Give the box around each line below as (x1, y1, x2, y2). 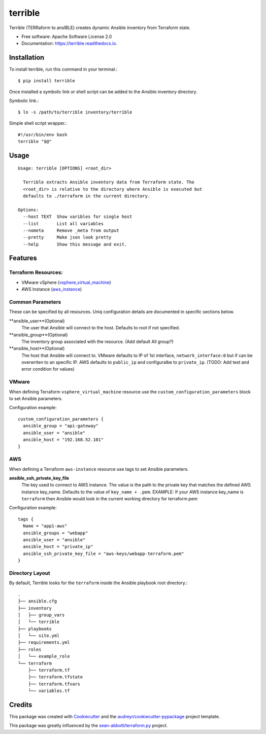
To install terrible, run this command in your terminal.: (9, 67, 118, 72)
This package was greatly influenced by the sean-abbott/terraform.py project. (9, 723, 168, 729)
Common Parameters (9, 298, 61, 305)
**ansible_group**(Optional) (9, 332, 68, 338)
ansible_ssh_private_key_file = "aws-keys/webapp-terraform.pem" (23, 551, 184, 557)
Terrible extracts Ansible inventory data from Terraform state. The (23, 179, 195, 185)
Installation (9, 53, 44, 62)
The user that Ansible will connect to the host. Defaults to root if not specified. (21, 325, 180, 331)
